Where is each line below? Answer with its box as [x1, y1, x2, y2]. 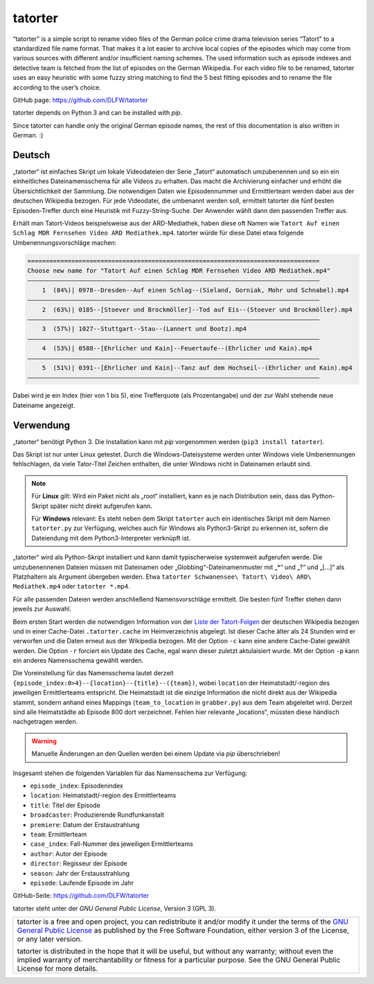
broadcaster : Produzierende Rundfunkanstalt [30, 811, 165, 819]
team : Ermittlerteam [30, 830, 87, 838]
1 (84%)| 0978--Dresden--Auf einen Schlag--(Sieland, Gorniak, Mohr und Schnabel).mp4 [42, 286, 349, 294]
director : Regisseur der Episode [30, 859, 127, 867]
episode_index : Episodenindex [30, 781, 124, 790]
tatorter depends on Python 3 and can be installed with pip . [12, 108, 183, 117]
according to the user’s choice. [12, 83, 102, 92]
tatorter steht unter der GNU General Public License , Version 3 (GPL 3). [12, 904, 216, 913]
